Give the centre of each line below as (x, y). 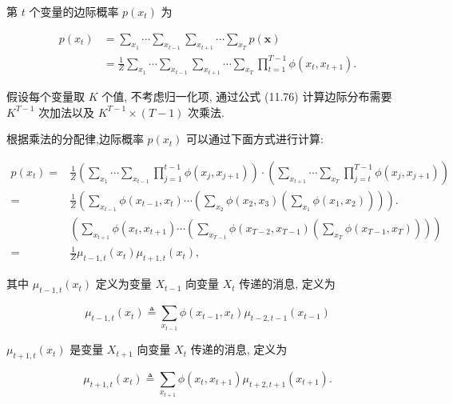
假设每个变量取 (46, 96)
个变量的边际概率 (74, 11)
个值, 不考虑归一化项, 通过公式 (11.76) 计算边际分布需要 (247, 96)
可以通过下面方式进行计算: (255, 139)
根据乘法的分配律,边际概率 (75, 139)
